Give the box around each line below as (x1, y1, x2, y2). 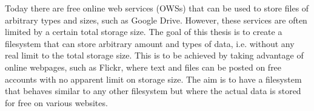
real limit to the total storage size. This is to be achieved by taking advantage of (5, 49, 304, 62)
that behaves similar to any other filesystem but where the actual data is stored (5, 84, 301, 97)
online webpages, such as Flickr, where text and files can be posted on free (5, 60, 282, 73)
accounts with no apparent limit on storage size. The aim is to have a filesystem (5, 72, 302, 85)
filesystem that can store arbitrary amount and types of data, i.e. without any (5, 37, 295, 49)
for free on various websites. (5, 96, 108, 109)
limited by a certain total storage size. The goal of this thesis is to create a (5, 25, 282, 38)
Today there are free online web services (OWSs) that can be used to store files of (5, 2, 309, 14)
